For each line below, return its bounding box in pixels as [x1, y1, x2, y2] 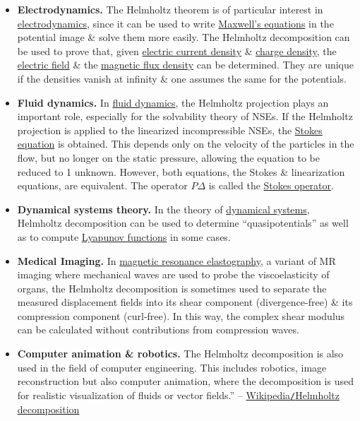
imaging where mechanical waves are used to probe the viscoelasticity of [17, 267, 330, 282]
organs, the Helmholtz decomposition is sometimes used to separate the [17, 280, 327, 295]
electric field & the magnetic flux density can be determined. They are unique [17, 57, 354, 72]
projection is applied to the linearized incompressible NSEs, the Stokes [17, 122, 323, 137]
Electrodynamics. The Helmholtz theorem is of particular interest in [17, 2, 323, 16]
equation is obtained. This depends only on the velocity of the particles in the [17, 136, 354, 151]
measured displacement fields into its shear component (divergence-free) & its [17, 295, 353, 309]
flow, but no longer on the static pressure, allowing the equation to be [17, 150, 320, 165]
